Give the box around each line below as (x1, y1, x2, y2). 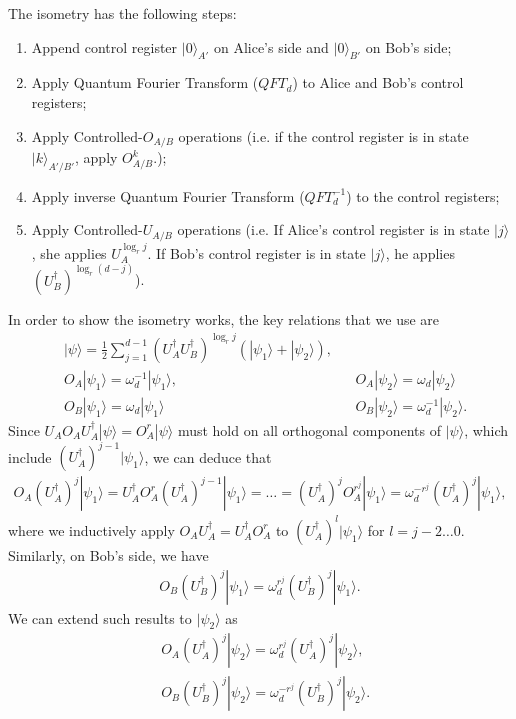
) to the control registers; (346, 185, 500, 206)
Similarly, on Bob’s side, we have (8, 544, 209, 565)
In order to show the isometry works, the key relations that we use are (8, 308, 440, 329)
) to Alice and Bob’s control (292, 72, 464, 93)
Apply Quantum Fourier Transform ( (31, 72, 259, 93)
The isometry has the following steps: (8, 3, 237, 23)
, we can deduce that (144, 446, 272, 467)
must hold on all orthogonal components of (177, 419, 441, 440)
